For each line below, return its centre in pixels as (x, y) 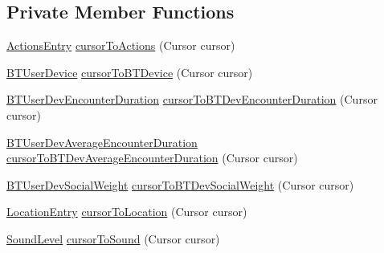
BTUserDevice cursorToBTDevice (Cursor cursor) (130, 72)
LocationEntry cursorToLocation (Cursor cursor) (127, 212)
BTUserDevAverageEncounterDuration (102, 142)
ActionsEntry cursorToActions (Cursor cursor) (121, 45)
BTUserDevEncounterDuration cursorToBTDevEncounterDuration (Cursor (192, 99)
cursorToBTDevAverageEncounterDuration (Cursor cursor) (152, 158)
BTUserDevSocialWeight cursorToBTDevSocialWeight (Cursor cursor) (180, 184)
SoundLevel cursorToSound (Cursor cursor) (113, 238)
